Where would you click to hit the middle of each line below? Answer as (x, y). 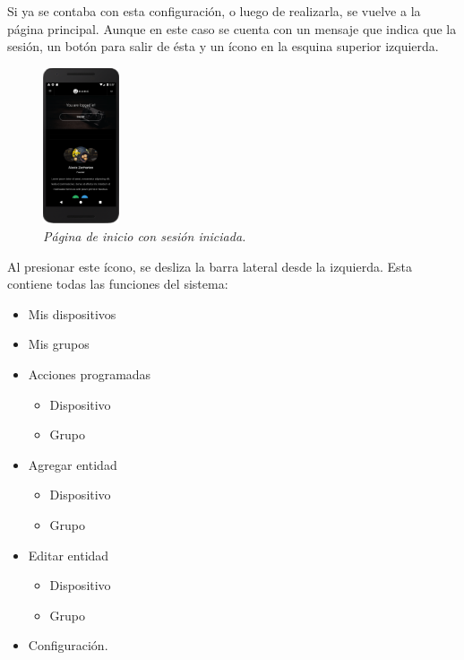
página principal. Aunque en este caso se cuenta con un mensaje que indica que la (232, 28)
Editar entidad (69, 555)
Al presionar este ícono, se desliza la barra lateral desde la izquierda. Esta (210, 266)
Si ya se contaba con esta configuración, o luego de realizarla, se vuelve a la (214, 11)
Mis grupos (59, 344)
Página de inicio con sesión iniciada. (145, 236)
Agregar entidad (73, 464)
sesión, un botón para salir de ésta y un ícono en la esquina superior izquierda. (223, 46)
